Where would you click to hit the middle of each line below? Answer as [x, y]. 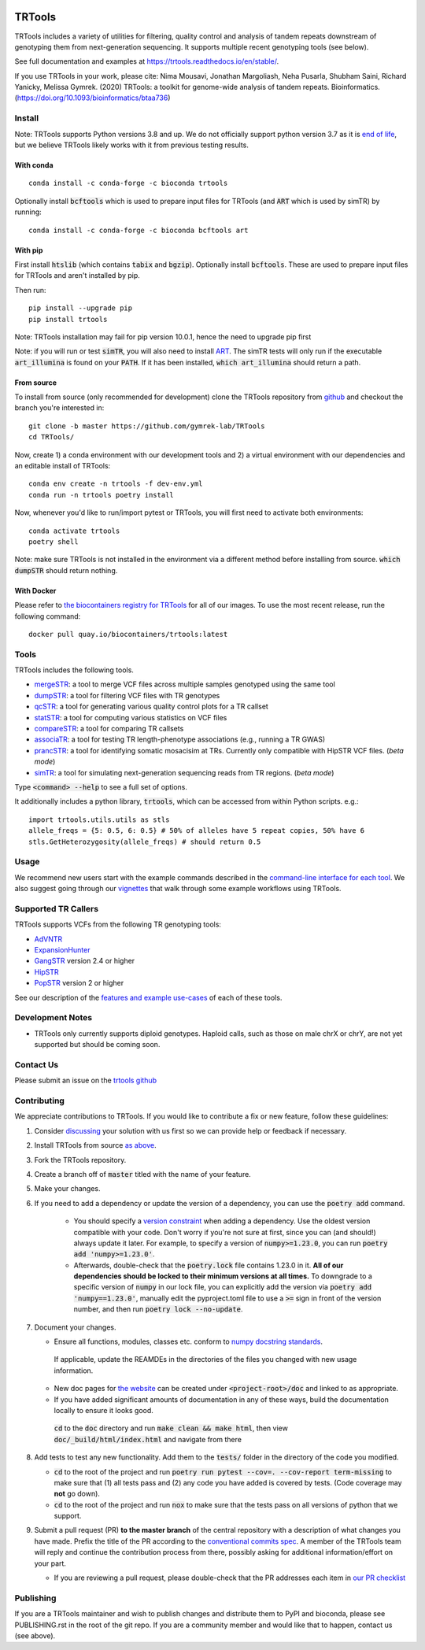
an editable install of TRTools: [63, 466]
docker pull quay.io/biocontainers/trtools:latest [128, 634]
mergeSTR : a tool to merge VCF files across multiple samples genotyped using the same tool [185, 684]
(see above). [35, 1635]
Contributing [39, 1101]
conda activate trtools [74, 531]
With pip [29, 250]
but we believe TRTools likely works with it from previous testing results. [132, 145]
